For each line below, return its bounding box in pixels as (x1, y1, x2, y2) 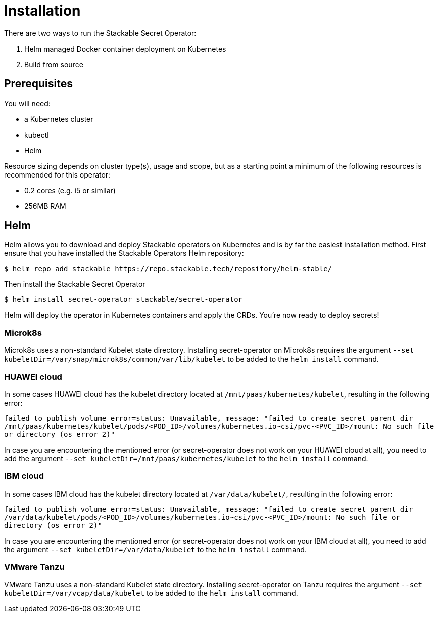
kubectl (24, 130, 49, 139)
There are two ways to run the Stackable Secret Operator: (4, 28, 197, 37)
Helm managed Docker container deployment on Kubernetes (24, 44, 226, 53)
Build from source (24, 60, 83, 69)
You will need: (4, 99, 51, 108)
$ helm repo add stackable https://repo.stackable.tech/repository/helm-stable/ (4, 265, 332, 273)
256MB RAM (24, 201, 66, 210)
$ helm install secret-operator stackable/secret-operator (4, 295, 243, 304)
